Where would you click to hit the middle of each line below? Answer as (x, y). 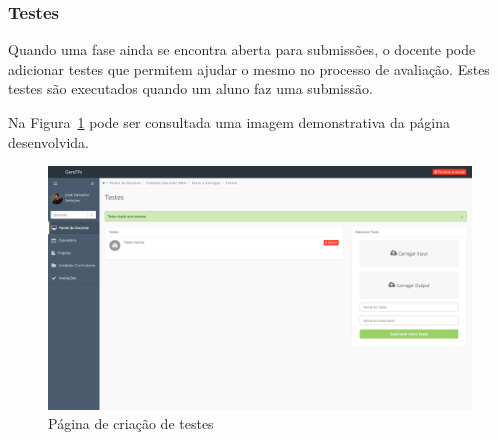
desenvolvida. (48, 141)
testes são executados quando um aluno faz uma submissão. (190, 88)
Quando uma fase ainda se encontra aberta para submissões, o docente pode (242, 49)
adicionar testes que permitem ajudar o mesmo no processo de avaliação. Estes (249, 68)
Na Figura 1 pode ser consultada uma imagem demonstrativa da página (229, 122)
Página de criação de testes (131, 423)
